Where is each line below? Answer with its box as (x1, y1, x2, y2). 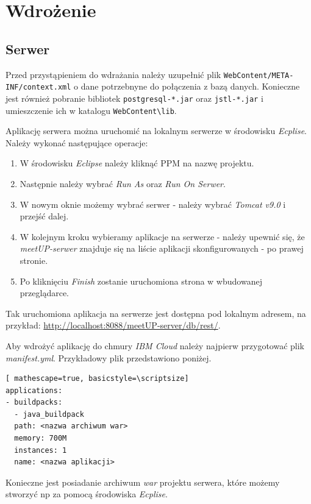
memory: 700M (14, 434, 67, 443)
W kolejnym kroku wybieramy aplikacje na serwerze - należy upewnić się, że (20, 230, 305, 243)
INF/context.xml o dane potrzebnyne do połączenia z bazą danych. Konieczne (5, 80, 300, 93)
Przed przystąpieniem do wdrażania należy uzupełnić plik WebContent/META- (5, 68, 294, 80)
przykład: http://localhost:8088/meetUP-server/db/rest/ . (5, 319, 221, 332)
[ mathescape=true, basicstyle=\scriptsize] (5, 374, 189, 383)
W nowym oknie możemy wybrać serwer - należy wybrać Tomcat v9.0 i (20, 197, 286, 210)
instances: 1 (14, 445, 67, 455)
